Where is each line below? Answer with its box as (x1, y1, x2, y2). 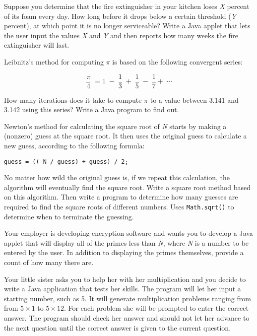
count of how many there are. (4, 257, 94, 268)
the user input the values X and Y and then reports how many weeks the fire (4, 30, 238, 40)
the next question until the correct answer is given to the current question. (4, 322, 231, 333)
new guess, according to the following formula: (4, 140, 145, 150)
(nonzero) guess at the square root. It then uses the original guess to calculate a (4, 131, 247, 141)
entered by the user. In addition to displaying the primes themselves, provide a (4, 247, 244, 258)
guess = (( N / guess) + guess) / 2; (4, 158, 128, 165)
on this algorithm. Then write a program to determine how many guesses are (4, 192, 238, 202)
